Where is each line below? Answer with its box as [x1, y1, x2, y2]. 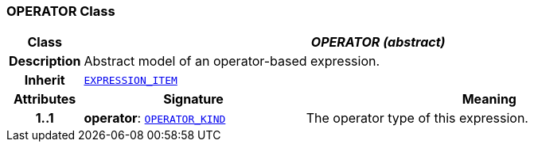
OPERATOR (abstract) [310, 34, 446, 51]
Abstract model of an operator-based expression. [84, 53, 380, 70]
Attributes [14, 91, 76, 108]
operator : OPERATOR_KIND [84, 110, 226, 127]
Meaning [462, 91, 516, 108]
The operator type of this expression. [306, 110, 528, 127]
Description [9, 53, 81, 70]
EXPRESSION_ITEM [84, 74, 177, 86]
